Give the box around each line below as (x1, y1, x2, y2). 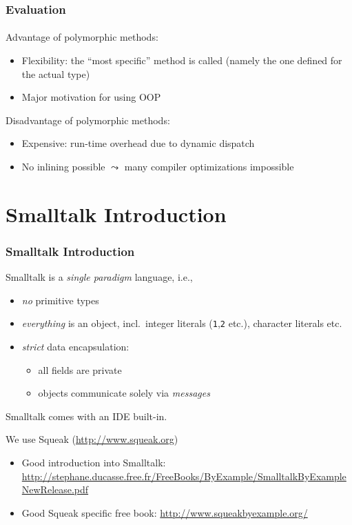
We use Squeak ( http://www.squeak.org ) (6, 432, 178, 446)
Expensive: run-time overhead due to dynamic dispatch (21, 136, 255, 150)
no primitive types (21, 293, 99, 307)
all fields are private (38, 362, 122, 377)
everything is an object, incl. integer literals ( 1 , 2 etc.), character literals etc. (21, 316, 342, 330)
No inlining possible (21, 159, 105, 173)
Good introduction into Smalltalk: (21, 455, 166, 469)
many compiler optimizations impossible (124, 159, 294, 173)
